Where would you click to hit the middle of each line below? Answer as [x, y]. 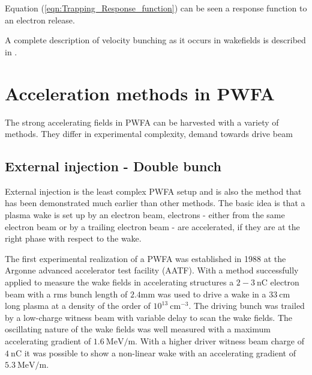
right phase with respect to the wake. [73, 238]
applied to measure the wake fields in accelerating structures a [119, 282]
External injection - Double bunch [113, 166]
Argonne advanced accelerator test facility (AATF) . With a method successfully [152, 270]
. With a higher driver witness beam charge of [220, 341]
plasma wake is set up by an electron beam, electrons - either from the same [145, 215]
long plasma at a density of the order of [78, 306]
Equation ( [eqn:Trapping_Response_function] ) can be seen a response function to [156, 8]
